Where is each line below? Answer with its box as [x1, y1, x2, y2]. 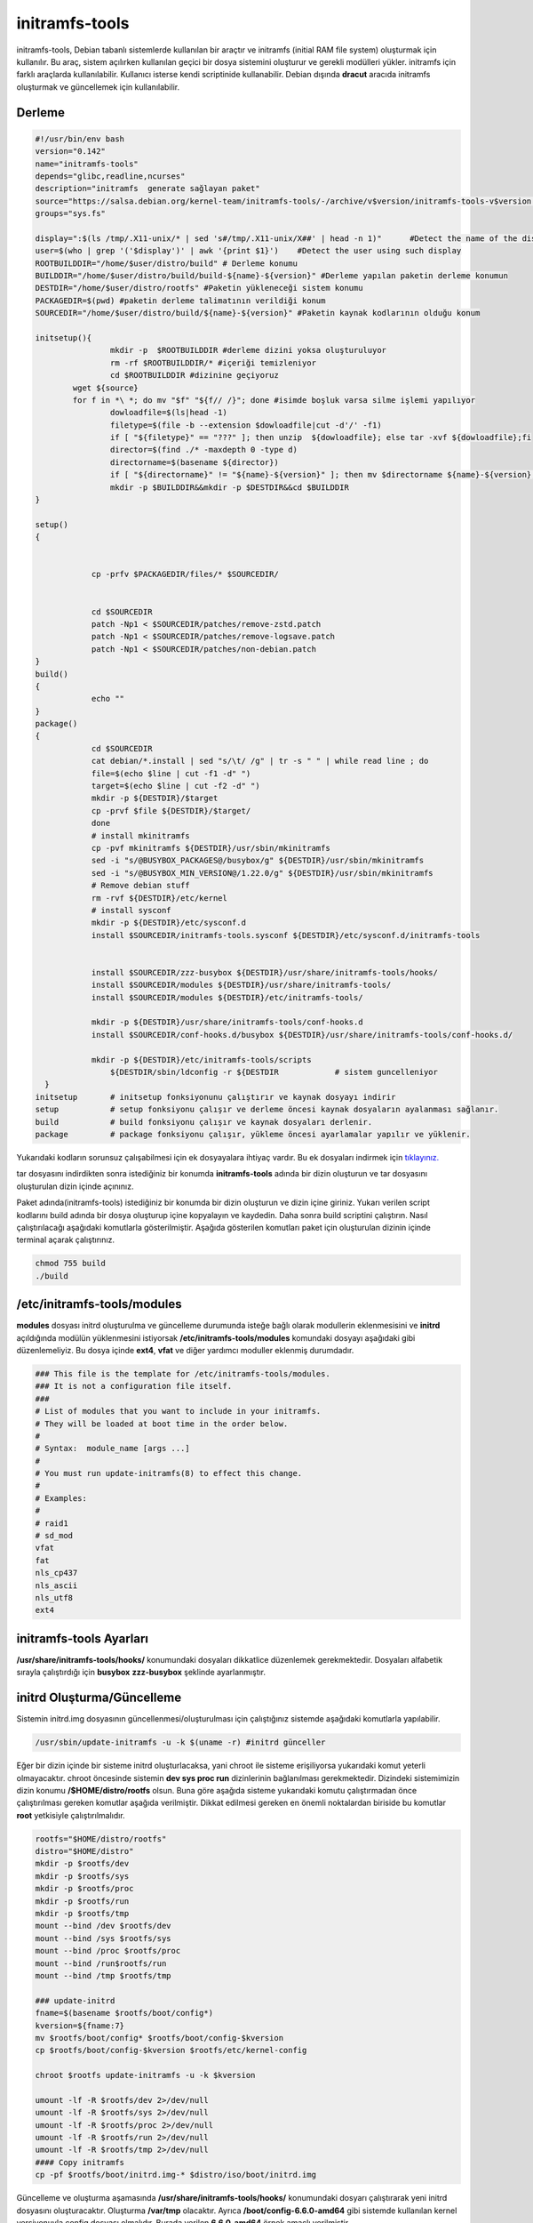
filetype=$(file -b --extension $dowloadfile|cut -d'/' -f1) [109, 420, 382, 430]
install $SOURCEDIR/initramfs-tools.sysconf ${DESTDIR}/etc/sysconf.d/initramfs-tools [91, 930, 481, 940]
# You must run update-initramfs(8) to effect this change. [35, 1468, 303, 1479]
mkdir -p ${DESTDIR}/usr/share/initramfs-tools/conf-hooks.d [91, 1017, 363, 1027]
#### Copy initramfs [35, 2157, 124, 2167]
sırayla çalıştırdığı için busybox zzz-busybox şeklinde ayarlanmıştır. [16, 1667, 266, 1678]
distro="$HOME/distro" [35, 1846, 134, 1857]
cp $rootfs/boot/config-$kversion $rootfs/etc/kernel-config [35, 2045, 307, 2056]
